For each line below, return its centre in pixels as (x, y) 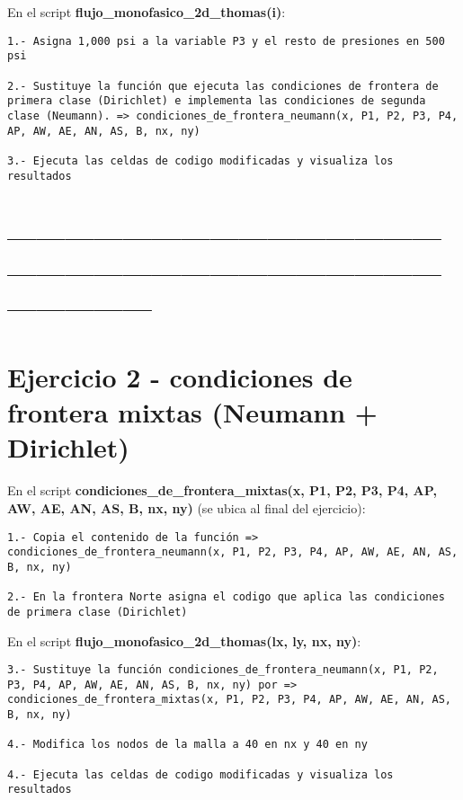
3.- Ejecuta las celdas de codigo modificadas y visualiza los (200, 160)
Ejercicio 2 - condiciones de (180, 377)
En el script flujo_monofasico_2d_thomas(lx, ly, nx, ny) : (184, 640)
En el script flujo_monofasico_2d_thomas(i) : (147, 12)
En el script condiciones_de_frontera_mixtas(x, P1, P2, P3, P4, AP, (222, 490)
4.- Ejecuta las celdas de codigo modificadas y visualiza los (200, 774)
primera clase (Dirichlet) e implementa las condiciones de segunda (217, 101)
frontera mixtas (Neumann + (192, 412)
